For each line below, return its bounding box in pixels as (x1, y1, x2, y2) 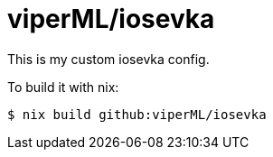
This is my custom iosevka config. (7, 51, 210, 67)
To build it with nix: (7, 78, 119, 95)
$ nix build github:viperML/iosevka (7, 106, 267, 122)
